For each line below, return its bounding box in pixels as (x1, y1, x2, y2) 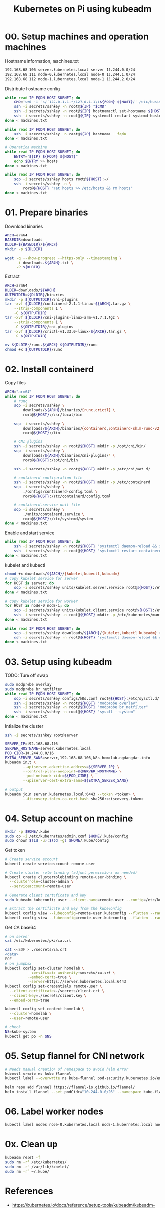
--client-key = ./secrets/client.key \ (9, 993, 87, 998)
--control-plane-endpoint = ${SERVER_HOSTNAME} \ (23, 769, 122, 774)
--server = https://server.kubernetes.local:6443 (27, 979, 126, 984)
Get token (5, 847, 25, 853)
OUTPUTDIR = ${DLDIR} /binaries (5, 292, 65, 297)
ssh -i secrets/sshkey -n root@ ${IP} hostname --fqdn (14, 132, 126, 136)
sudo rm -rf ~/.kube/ (5, 1169, 50, 1174)
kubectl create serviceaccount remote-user (5, 861, 96, 866)
